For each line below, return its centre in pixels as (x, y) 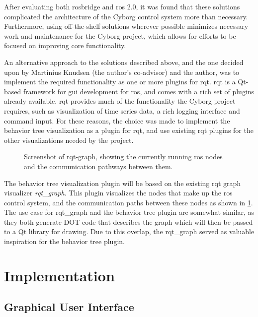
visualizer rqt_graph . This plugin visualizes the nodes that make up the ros (118, 193)
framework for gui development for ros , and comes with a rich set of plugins (139, 91)
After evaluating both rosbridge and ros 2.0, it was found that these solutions (122, 6)
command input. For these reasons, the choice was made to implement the (117, 120)
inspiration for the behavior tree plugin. (64, 241)
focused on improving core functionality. (65, 45)
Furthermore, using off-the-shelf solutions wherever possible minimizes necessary (126, 26)
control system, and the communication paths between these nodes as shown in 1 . (129, 202)
